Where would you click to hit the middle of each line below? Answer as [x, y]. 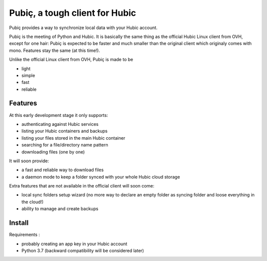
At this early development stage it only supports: [59, 115]
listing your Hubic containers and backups [65, 131]
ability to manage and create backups [60, 209]
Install [19, 223]
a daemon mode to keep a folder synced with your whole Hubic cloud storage [101, 177]
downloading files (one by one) [53, 152]
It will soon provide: [29, 161]
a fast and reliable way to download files [63, 170]
